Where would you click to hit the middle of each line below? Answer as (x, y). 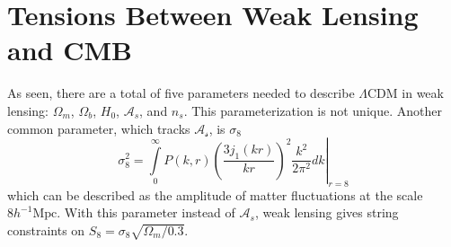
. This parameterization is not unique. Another (313, 110)
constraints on (46, 229)
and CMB (70, 50)
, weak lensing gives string (327, 212)
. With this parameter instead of (146, 212)
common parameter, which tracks (99, 128)
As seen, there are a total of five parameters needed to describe (181, 93)
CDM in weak (406, 93)
